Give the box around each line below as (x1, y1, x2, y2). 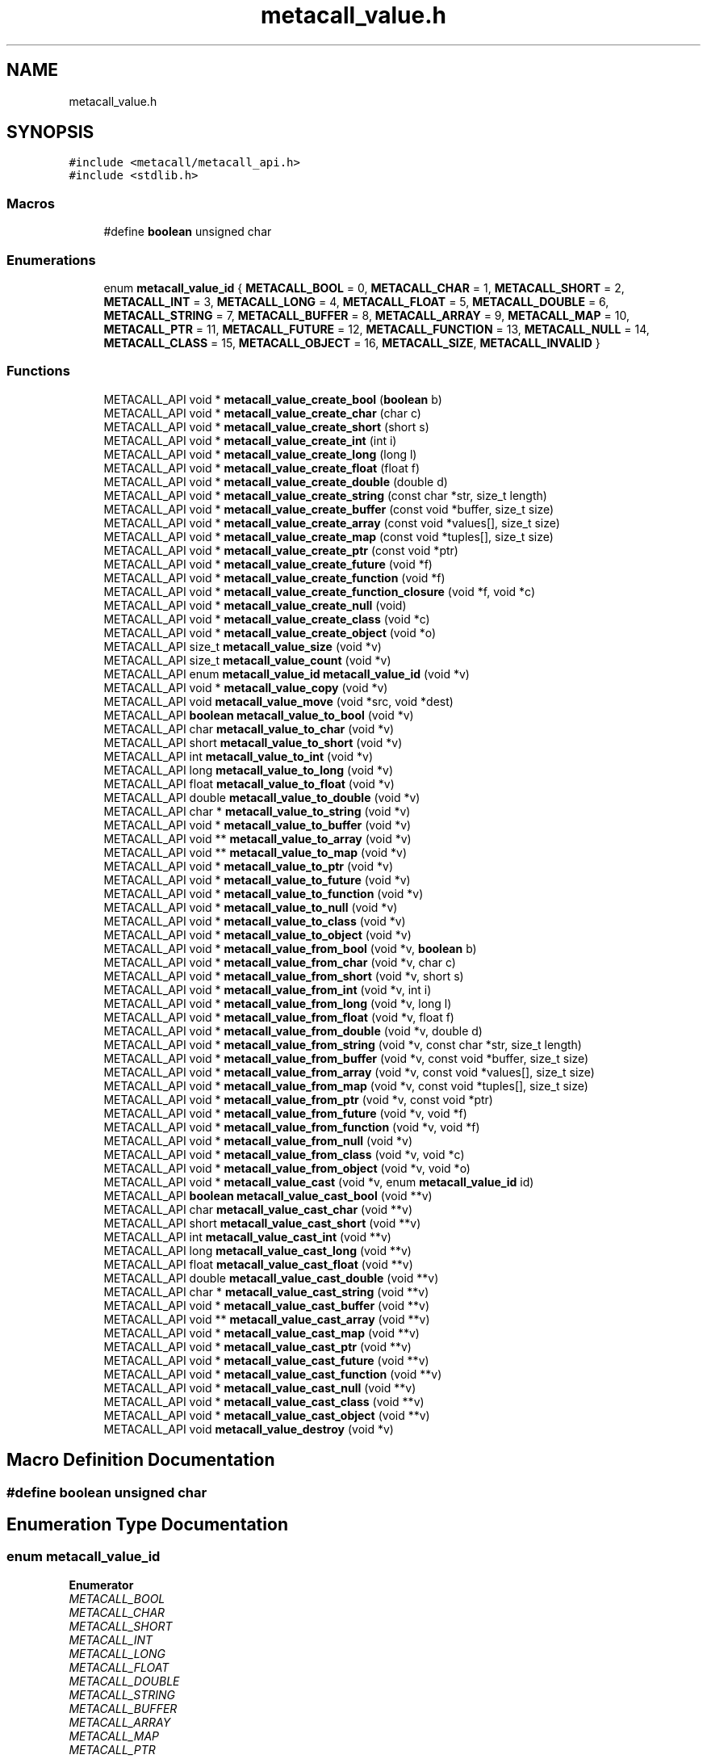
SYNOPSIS (6, 122, 94, 143)
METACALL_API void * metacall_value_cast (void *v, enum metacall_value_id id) (103, 1174, 534, 1189)
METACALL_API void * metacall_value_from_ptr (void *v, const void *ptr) (103, 1092, 493, 1106)
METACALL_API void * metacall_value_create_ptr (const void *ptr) (103, 543, 458, 557)
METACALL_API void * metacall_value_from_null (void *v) (103, 1133, 413, 1148)
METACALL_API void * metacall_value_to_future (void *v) (103, 872, 411, 887)
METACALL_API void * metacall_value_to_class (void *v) (103, 913, 406, 928)
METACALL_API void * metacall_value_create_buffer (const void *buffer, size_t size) (103, 502, 554, 516)
